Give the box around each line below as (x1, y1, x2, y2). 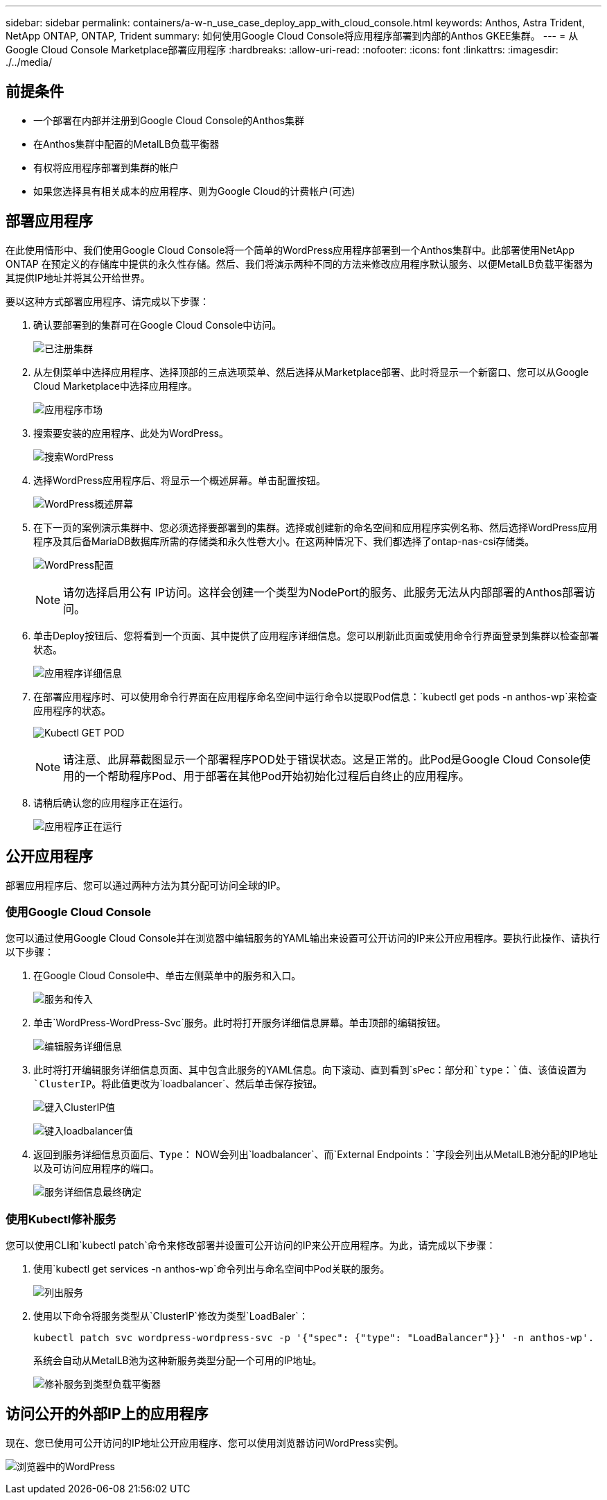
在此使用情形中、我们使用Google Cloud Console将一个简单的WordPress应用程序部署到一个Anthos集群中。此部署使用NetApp (6, 243, 575, 256)
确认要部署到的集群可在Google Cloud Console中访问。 (33, 318, 282, 331)
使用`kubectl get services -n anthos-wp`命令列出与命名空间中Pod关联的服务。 (33, 1263, 390, 1275)
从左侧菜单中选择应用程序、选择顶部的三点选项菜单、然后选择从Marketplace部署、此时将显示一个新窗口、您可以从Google (33, 365, 589, 378)
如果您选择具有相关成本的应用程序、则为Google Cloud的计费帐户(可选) (33, 184, 355, 197)
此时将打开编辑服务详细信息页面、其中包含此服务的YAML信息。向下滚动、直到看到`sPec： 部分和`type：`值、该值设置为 (33, 1064, 587, 1076)
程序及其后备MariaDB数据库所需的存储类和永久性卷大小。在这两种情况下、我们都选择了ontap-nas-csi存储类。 (33, 535, 535, 547)
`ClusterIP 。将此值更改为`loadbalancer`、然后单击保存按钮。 (33, 1078, 323, 1090)
